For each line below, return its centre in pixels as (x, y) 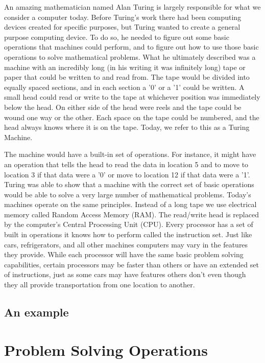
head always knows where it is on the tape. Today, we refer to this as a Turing (127, 127)
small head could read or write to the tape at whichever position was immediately (132, 97)
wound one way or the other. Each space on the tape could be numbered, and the (132, 117)
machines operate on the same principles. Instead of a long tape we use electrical (130, 204)
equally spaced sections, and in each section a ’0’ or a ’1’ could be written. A (124, 87)
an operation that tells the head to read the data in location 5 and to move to (126, 164)
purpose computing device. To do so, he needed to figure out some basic (117, 37)
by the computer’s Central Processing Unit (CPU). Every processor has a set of (129, 224)
